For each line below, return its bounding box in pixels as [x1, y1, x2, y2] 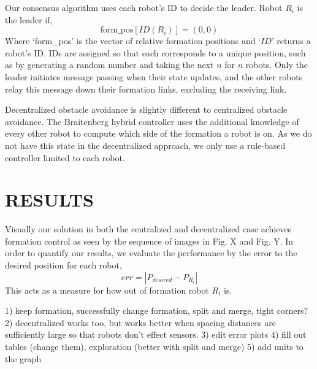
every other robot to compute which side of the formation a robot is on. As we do [5, 127, 312, 140]
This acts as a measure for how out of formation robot [5, 283, 209, 296]
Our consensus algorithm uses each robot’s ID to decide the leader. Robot [5, 1, 283, 13]
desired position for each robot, [5, 259, 122, 272]
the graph [5, 352, 42, 365]
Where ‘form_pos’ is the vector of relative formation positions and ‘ [5, 34, 261, 47]
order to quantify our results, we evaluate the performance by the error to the [5, 246, 297, 259]
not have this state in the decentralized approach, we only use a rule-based [5, 139, 286, 151]
